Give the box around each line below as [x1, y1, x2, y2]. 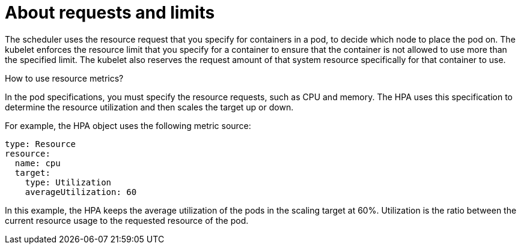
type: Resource [5, 139, 76, 149]
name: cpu [14, 158, 61, 168]
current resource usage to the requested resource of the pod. [5, 215, 249, 226]
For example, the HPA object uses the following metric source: [5, 120, 251, 131]
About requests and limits [5, 2, 215, 23]
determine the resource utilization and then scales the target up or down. [5, 101, 294, 112]
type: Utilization [25, 177, 112, 187]
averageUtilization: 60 [25, 187, 137, 197]
